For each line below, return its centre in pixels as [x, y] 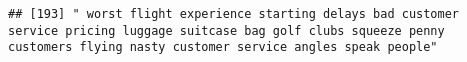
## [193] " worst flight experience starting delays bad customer [234, 14]
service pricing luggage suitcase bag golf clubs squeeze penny [226, 30]
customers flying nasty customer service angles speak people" [223, 47]
